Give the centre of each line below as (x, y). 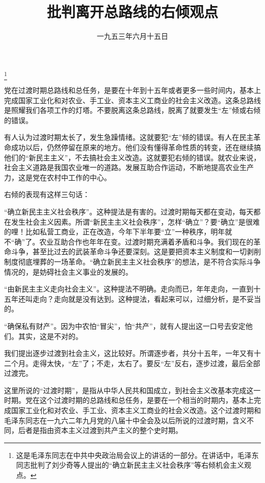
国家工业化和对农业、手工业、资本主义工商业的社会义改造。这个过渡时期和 (136, 410)
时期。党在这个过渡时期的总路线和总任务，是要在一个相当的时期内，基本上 (129, 400)
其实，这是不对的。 (50, 336)
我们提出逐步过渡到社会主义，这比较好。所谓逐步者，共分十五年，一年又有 (129, 353)
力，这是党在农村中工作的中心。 (58, 177)
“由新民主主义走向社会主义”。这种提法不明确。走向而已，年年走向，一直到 (129, 289)
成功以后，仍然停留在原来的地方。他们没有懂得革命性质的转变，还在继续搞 (136, 147)
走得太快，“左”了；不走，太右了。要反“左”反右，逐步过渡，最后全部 (146, 363)
